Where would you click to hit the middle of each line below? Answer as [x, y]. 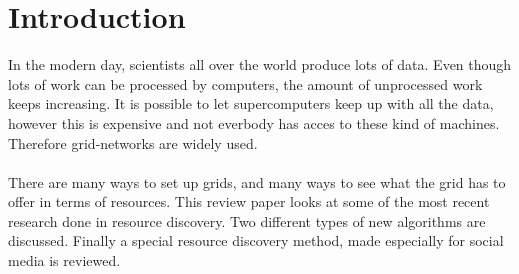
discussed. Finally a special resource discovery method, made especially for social [256, 240]
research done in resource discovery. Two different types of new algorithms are [247, 220]
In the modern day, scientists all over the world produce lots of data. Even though [260, 64]
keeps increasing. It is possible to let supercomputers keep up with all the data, [251, 103]
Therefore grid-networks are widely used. [133, 142]
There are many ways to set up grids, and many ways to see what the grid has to [257, 181]
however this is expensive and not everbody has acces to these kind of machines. [254, 122]
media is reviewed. [64, 260]
